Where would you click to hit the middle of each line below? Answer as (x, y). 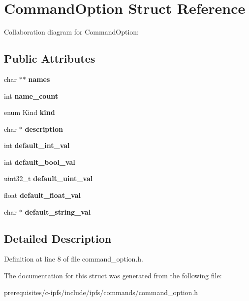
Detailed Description (58, 238)
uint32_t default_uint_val (48, 178)
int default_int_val (37, 145)
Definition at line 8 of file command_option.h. (74, 259)
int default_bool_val (40, 162)
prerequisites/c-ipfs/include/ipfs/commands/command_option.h (101, 292)
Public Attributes (50, 58)
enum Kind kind (30, 112)
